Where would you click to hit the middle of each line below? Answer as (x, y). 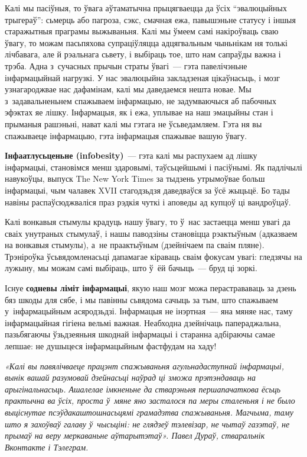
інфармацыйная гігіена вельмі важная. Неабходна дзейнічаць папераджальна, (143, 322)
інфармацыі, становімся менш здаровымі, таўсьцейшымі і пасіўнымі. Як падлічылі (153, 167)
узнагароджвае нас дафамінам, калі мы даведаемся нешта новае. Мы (128, 89)
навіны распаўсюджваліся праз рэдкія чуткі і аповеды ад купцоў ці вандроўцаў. (148, 202)
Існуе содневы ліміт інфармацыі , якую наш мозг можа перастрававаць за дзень (151, 288)
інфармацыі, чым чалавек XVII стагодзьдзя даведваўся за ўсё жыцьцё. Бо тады (147, 190)
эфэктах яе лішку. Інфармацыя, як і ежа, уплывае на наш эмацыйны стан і (139, 112)
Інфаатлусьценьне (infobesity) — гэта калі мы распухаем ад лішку (131, 155)
